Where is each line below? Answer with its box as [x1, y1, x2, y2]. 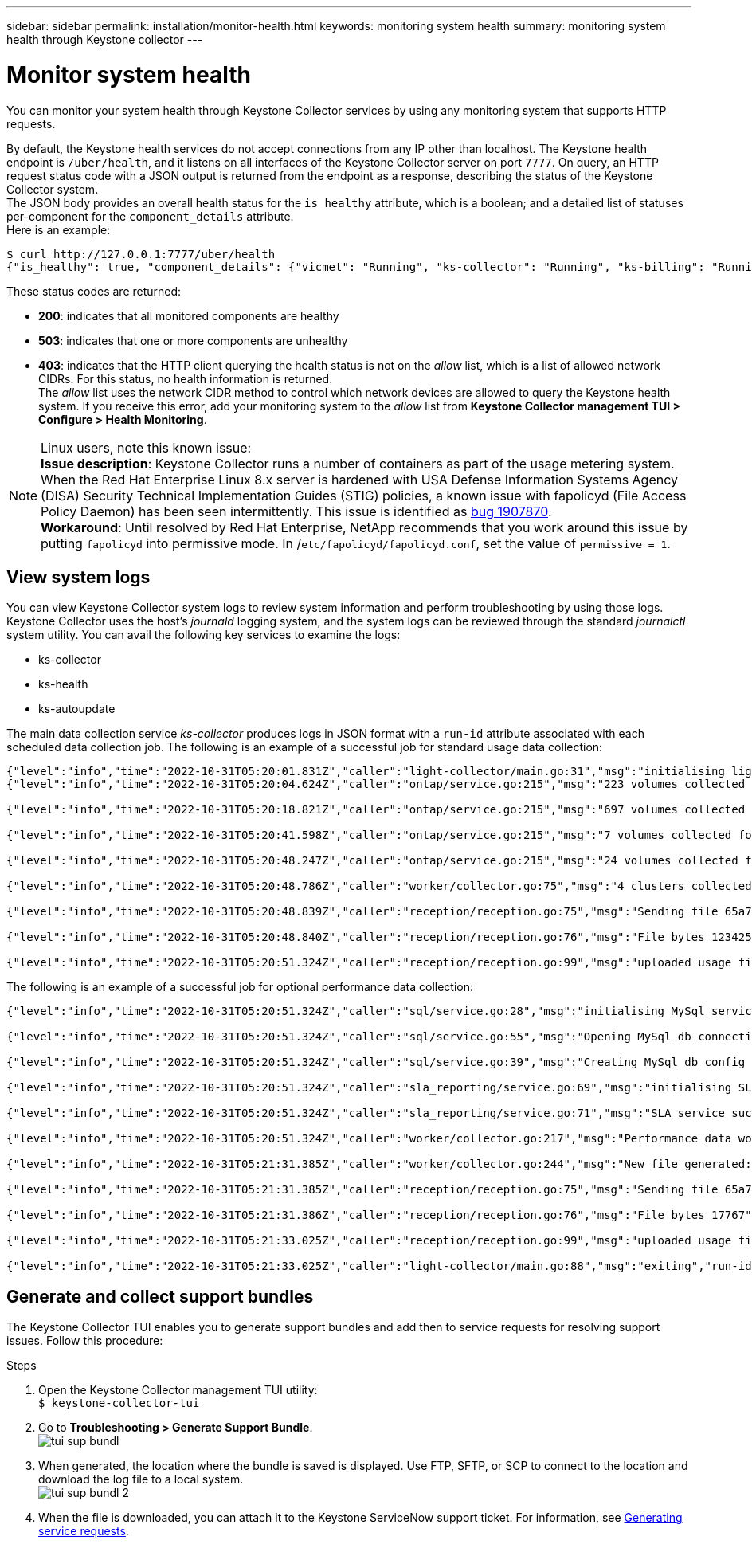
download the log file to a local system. [38, 1472, 244, 1487]
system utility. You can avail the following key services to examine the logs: [6, 628, 401, 642]
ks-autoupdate [38, 702, 116, 716]
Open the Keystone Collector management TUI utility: [38, 1383, 318, 1397]
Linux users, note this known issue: [41, 439, 252, 456]
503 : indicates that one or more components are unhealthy [38, 333, 348, 347]
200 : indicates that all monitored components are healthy [38, 308, 339, 323]
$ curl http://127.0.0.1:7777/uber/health [6, 247, 276, 261]
